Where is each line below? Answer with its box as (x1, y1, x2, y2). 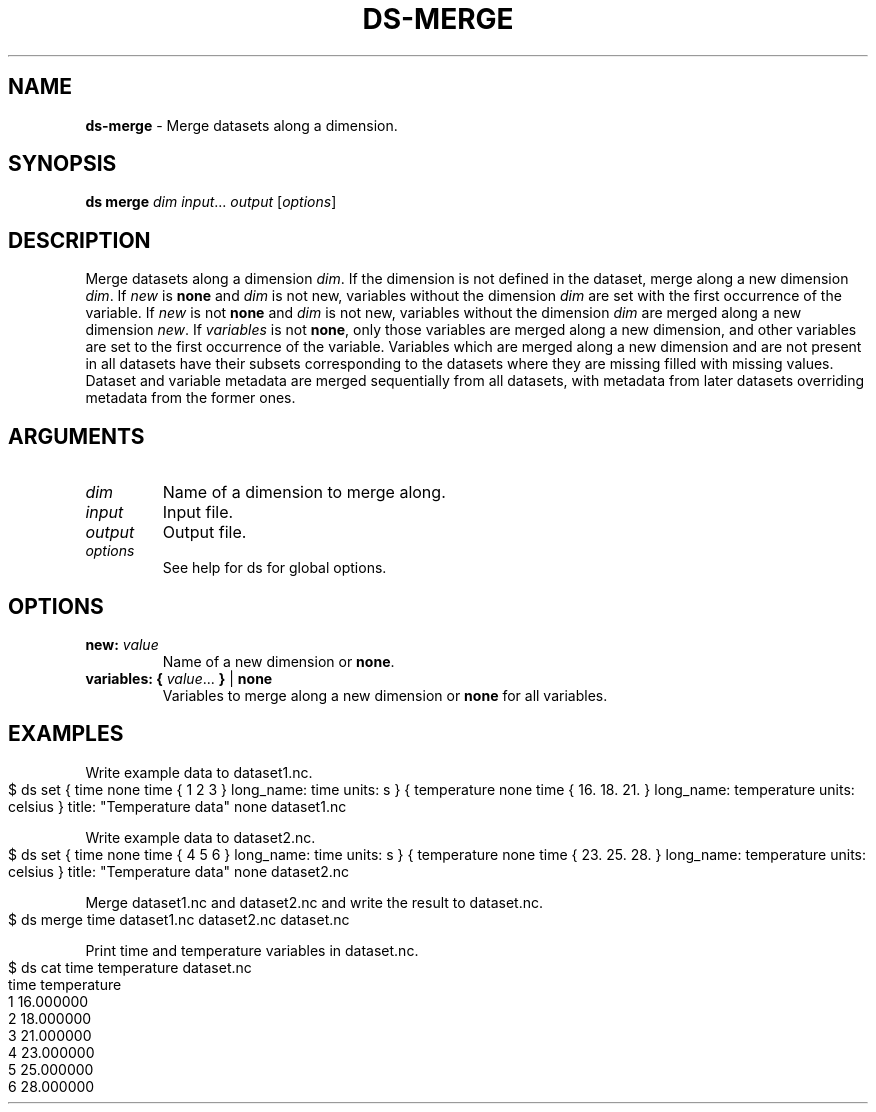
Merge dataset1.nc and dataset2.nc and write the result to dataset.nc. (85, 893, 543, 911)
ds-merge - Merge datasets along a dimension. (85, 116, 398, 134)
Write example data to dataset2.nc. (85, 828, 316, 846)
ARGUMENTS (8, 423, 145, 449)
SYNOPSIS (8, 151, 117, 177)
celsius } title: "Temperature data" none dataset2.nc (8, 862, 350, 880)
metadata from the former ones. (85, 389, 296, 407)
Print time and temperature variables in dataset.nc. (85, 941, 419, 959)
